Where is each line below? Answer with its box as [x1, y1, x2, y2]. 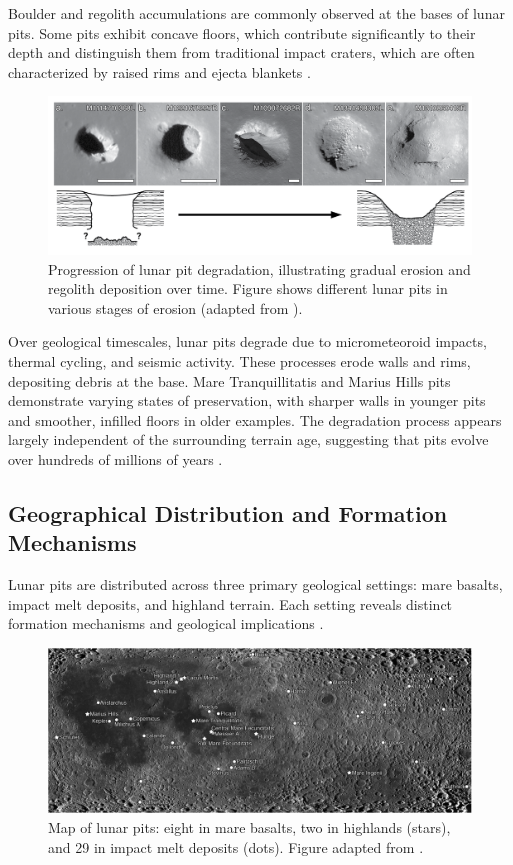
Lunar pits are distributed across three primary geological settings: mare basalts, [8, 574, 503, 595]
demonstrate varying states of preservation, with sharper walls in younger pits [8, 390, 486, 411]
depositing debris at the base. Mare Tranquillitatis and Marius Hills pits [8, 370, 451, 391]
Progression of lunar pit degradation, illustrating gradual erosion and [48, 258, 471, 279]
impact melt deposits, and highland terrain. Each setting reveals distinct [8, 593, 453, 614]
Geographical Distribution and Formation [8, 497, 448, 528]
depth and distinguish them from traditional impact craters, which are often [8, 42, 475, 63]
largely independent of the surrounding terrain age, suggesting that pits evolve [8, 429, 489, 450]
